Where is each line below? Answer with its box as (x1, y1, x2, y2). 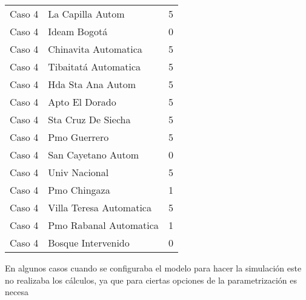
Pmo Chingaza (48, 183, 110, 197)
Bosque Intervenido (48, 236, 130, 250)
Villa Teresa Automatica (48, 200, 151, 214)
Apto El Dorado (48, 95, 116, 109)
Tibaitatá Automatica (48, 60, 141, 73)
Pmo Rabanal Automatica (48, 218, 159, 232)
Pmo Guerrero (48, 130, 109, 144)
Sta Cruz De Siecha (48, 112, 131, 126)
